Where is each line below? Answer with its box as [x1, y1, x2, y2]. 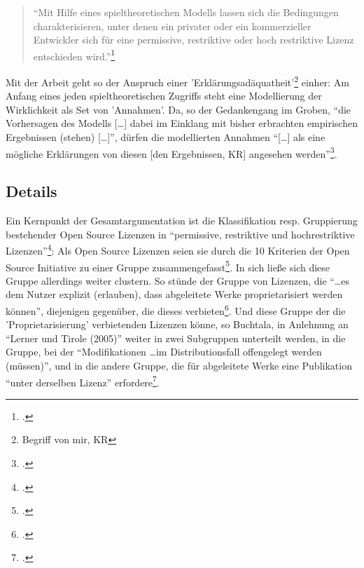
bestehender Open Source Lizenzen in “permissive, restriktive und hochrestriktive [6, 226, 355, 241]
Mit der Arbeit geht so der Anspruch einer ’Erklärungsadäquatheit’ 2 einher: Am [6, 73, 349, 89]
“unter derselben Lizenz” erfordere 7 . [6, 372, 160, 389]
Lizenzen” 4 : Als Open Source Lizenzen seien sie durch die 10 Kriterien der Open [6, 241, 350, 257]
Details [6, 180, 57, 202]
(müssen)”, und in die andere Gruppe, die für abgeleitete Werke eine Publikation [6, 358, 352, 373]
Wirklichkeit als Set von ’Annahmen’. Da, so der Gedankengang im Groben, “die [6, 102, 351, 116]
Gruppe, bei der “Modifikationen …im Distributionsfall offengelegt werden [6, 344, 322, 359]
